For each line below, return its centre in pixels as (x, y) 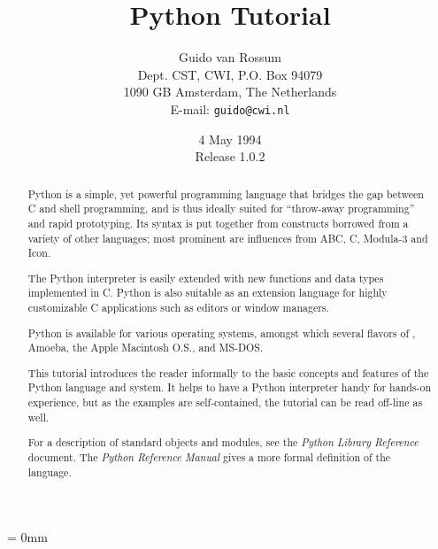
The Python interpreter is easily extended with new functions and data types (206, 278)
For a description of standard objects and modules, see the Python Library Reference (223, 442)
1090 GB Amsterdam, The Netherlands (230, 92)
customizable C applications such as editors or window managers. (178, 308)
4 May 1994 (230, 139)
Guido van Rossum (230, 57)
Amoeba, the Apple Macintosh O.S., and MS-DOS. (146, 348)
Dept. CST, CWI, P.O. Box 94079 (230, 74)
